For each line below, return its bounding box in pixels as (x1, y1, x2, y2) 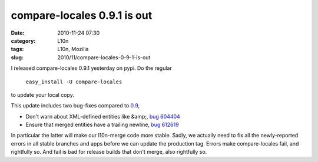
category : (11, 37, 36, 44)
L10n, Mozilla (57, 46, 89, 53)
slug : (11, 53, 24, 61)
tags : (11, 46, 24, 53)
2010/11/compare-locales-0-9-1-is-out (57, 53, 151, 61)
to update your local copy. (11, 91, 75, 98)
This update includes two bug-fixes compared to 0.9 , (11, 102, 140, 109)
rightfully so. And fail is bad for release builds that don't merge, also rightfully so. (11, 148, 207, 156)
